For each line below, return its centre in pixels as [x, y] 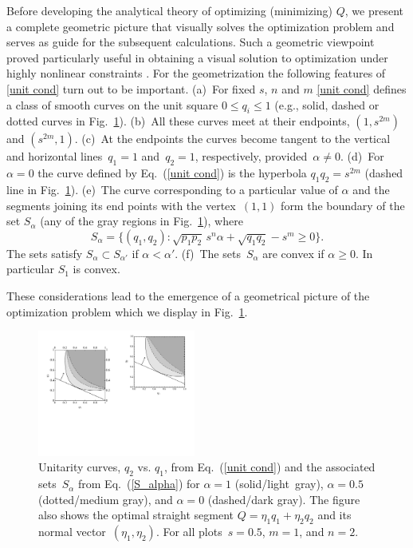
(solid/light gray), [279, 484]
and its [334, 515]
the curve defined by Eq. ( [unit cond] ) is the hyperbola [172, 173]
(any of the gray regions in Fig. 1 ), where [142, 221]
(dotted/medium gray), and [106, 499]
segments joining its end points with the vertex [121, 205]
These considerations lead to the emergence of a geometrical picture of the [188, 295]
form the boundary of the [343, 205]
